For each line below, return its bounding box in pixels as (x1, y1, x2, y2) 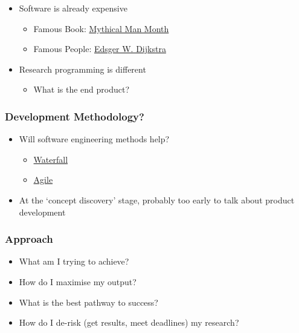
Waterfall (33, 153, 68, 165)
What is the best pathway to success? (19, 295, 158, 308)
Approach (5, 231, 53, 246)
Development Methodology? (5, 108, 144, 124)
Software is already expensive (19, 2, 127, 14)
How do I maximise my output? (19, 275, 137, 288)
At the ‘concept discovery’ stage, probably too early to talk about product (19, 193, 295, 206)
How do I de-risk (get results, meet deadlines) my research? (19, 316, 239, 329)
